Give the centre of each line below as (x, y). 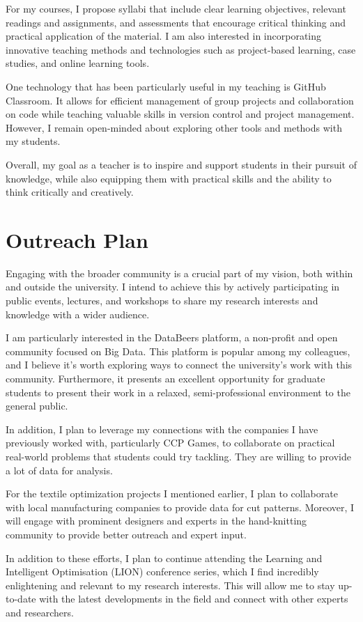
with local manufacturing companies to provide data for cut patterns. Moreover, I (180, 507)
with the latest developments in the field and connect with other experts (194, 599)
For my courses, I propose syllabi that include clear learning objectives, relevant (176, 8)
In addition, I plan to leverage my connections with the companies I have (162, 429)
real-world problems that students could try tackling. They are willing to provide (178, 456)
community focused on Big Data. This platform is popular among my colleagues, (178, 351)
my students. (33, 141)
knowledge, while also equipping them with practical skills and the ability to (169, 178)
